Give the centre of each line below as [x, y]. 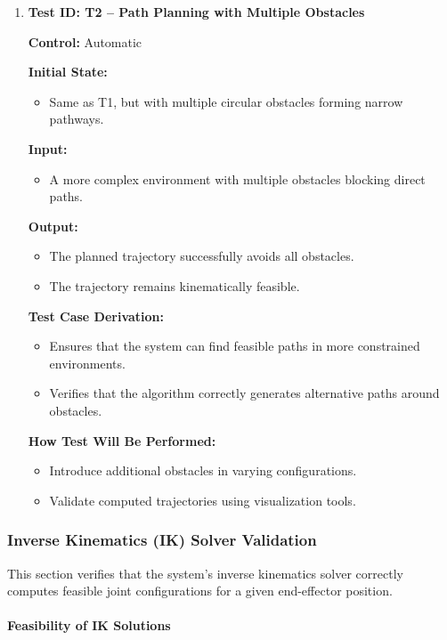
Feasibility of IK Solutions [89, 625]
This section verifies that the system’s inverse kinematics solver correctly [205, 573]
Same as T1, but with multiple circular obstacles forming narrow [226, 101]
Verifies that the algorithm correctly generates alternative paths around [244, 393]
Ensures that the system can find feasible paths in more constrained [235, 346]
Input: [48, 148]
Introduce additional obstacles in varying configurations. [203, 470]
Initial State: [68, 72]
